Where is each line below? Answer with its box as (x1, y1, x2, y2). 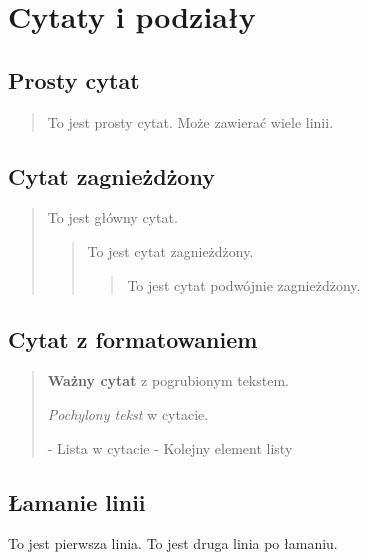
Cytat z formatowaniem (8, 323, 258, 354)
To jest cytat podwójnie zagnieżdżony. (127, 274, 361, 295)
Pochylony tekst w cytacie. (47, 403, 209, 424)
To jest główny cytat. (47, 207, 178, 228)
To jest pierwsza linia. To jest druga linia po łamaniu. (8, 533, 338, 554)
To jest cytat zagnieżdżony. (87, 240, 254, 261)
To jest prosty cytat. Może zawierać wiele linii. (47, 111, 334, 132)
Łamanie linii (8, 486, 146, 517)
